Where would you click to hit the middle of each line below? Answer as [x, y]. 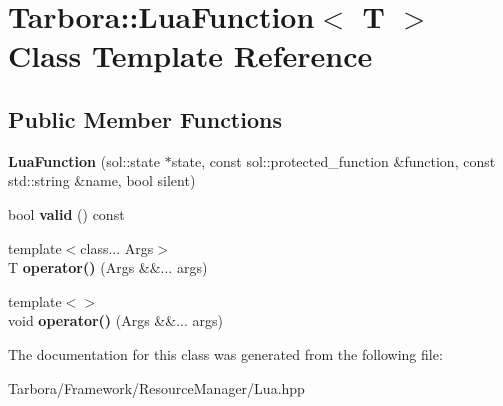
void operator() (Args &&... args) [115, 320]
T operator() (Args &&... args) [108, 267]
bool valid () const [66, 213]
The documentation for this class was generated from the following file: [225, 353]
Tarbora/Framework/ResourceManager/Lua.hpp [156, 387]
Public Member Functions [145, 118]
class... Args [117, 247]
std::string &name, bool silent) [102, 180]
